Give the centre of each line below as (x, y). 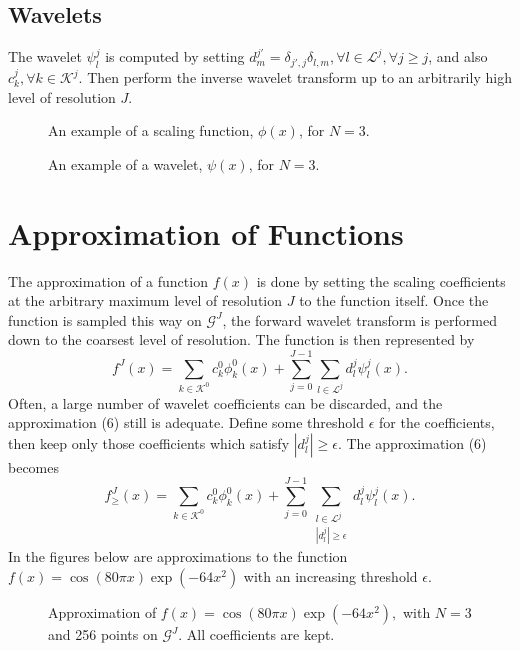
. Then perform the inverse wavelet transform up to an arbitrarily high (295, 77)
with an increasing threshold (330, 576)
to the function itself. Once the (394, 300)
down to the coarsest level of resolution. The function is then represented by (241, 339)
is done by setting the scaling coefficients (381, 280)
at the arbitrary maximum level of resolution (145, 300)
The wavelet (45, 56)
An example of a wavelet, (125, 163)
